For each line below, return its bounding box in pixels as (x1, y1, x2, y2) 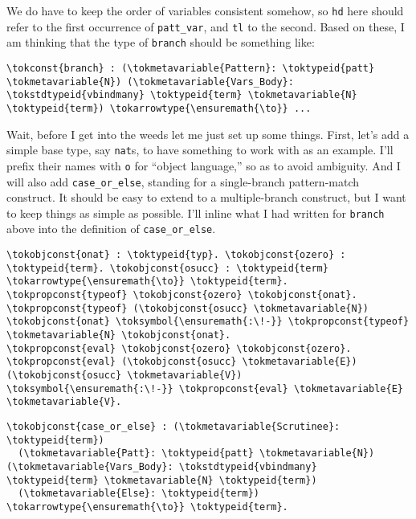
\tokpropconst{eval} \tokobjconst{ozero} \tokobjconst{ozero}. (6, 342, 352, 354)
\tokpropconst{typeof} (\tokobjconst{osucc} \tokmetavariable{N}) (6, 302, 369, 314)
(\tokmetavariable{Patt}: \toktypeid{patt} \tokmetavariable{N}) (18, 447, 375, 460)
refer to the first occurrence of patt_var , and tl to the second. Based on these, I (6, 18, 405, 35)
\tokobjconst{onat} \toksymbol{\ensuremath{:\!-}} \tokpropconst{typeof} (6, 316, 410, 328)
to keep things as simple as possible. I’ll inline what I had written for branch (6, 204, 385, 221)
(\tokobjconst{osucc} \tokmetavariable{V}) (6, 369, 243, 381)
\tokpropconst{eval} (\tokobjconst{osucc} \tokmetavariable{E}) (6, 356, 357, 368)
